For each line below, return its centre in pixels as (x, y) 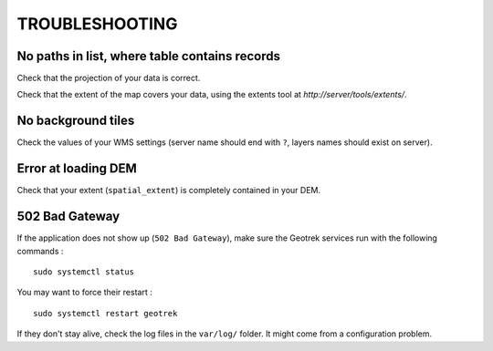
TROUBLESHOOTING (97, 24)
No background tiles (76, 121)
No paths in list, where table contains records (148, 56)
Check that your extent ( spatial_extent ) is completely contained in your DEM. (169, 191)
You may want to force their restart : (84, 293)
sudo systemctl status (84, 272)
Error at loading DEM (77, 169)
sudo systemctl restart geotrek (105, 313)
